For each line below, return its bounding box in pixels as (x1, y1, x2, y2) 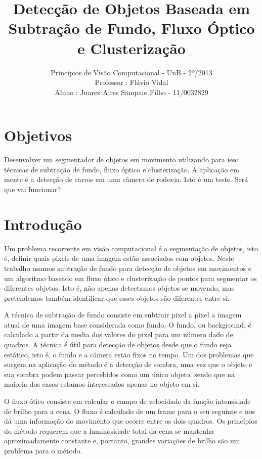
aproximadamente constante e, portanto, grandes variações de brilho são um (4, 435, 240, 446)
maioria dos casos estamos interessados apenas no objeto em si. (4, 379, 200, 389)
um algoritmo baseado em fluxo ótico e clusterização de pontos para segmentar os (4, 272, 257, 283)
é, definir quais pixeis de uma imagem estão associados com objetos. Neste (4, 253, 234, 263)
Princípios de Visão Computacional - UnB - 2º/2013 (51, 67, 212, 77)
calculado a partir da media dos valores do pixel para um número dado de (4, 329, 233, 340)
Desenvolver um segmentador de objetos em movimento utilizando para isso (4, 154, 239, 165)
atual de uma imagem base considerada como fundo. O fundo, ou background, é (4, 319, 251, 330)
